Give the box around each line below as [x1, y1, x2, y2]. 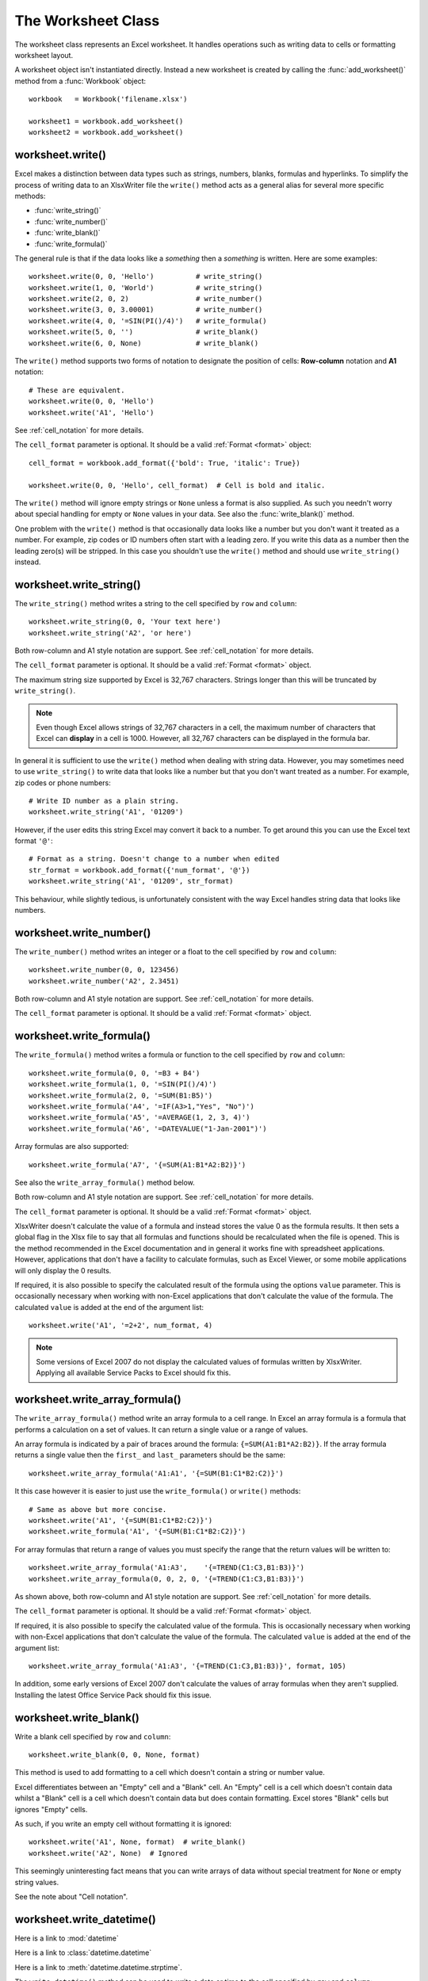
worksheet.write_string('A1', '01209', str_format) [29, 876, 234, 886]
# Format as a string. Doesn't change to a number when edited [29, 854, 280, 864]
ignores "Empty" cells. [14, 1804, 88, 1814]
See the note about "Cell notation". [14, 1891, 128, 1901]
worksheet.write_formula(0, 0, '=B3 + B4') [29, 1068, 201, 1078]
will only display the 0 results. [14, 1265, 112, 1275]
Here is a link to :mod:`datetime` [14, 1933, 119, 1943]
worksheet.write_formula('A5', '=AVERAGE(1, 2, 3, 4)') [29, 1113, 250, 1122]
